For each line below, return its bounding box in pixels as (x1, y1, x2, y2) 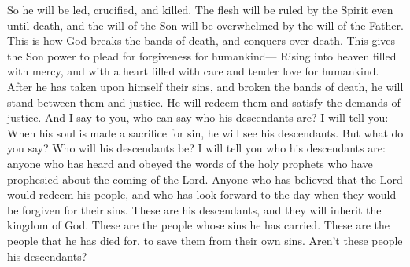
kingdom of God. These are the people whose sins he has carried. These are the (7, 217, 390, 233)
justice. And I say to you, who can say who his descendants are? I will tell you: (7, 109, 389, 126)
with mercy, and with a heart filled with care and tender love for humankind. (7, 63, 379, 79)
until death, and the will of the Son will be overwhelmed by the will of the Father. (7, 16, 404, 33)
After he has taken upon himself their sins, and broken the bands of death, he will (7, 78, 404, 94)
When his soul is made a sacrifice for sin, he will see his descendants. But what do (7, 124, 404, 141)
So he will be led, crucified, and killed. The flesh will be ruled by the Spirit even (7, 2, 393, 17)
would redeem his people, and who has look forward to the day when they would (7, 186, 397, 203)
